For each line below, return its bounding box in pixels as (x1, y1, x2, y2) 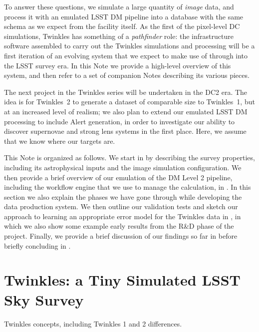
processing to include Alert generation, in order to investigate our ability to (4, 116, 235, 126)
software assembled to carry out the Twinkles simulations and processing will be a (4, 40, 255, 51)
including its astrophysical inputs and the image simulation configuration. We (4, 162, 242, 172)
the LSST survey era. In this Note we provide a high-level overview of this (4, 60, 231, 70)
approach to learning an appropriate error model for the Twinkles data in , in (4, 211, 241, 221)
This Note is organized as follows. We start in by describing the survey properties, (4, 152, 255, 163)
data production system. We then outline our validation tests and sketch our (4, 201, 238, 212)
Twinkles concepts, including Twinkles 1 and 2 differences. (4, 318, 182, 329)
